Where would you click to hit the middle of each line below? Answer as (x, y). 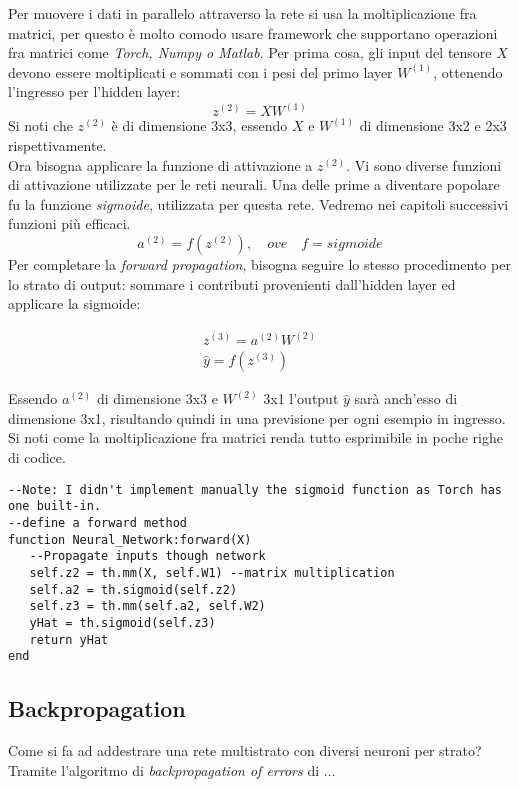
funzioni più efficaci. (69, 223)
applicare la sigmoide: (74, 303)
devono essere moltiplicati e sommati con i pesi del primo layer (200, 71)
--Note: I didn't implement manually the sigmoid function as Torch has (255, 489)
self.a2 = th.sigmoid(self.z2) (133, 589)
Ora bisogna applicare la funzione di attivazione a (160, 164)
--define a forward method (97, 522)
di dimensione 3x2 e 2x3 (433, 125)
